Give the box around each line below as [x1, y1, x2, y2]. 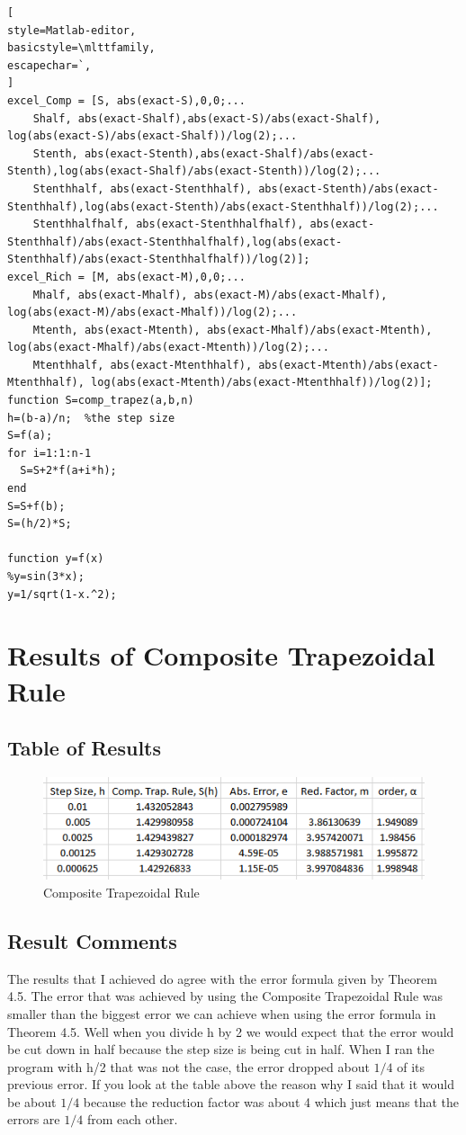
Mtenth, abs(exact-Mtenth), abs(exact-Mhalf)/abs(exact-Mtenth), [32, 323, 433, 336]
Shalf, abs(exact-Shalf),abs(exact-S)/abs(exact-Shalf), [32, 112, 381, 125]
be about [7, 1092, 57, 1111]
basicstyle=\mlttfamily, [7, 41, 156, 55]
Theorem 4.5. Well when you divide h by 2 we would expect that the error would [7, 1022, 454, 1041]
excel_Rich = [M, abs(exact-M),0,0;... [7, 270, 246, 283]
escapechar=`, [7, 58, 92, 72]
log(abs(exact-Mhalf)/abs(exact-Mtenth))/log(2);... [7, 341, 329, 354]
